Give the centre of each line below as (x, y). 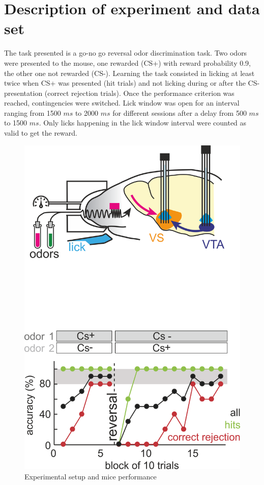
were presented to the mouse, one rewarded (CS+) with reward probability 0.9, (127, 62)
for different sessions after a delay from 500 (180, 112)
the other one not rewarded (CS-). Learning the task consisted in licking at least (129, 73)
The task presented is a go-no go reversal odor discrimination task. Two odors (126, 53)
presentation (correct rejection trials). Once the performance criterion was (119, 93)
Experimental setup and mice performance (91, 476)
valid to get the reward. (41, 133)
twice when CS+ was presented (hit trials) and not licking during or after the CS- (132, 83)
